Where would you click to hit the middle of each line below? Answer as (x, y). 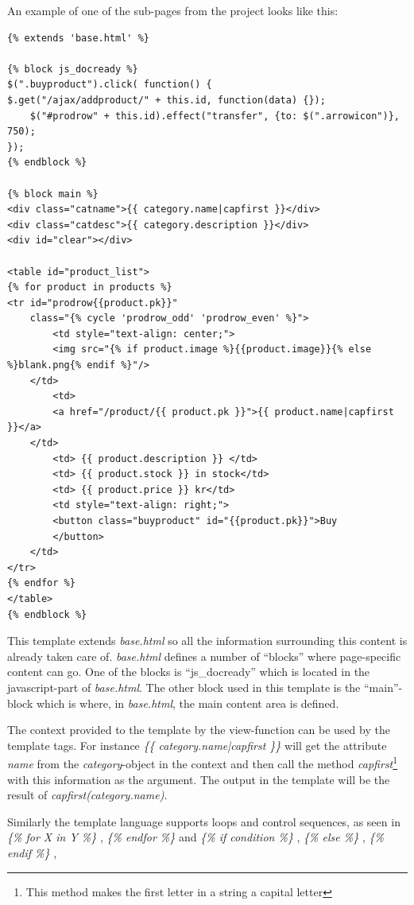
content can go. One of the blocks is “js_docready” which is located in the (189, 672)
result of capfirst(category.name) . (87, 795)
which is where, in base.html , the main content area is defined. (188, 703)
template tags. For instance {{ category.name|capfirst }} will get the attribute (197, 745)
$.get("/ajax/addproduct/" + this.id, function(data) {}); (166, 100)
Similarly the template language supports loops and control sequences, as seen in (204, 821)
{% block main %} (53, 194)
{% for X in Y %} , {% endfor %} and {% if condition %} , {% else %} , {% (195, 837)
